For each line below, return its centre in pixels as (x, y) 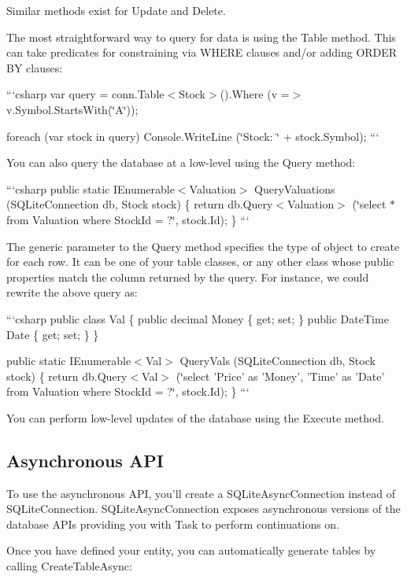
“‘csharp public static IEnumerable (91, 188)
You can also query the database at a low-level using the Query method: (181, 162)
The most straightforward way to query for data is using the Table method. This (201, 37)
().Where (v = (255, 94)
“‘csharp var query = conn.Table (85, 94)
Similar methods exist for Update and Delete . (116, 10)
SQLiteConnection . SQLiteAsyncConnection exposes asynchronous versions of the (203, 509)
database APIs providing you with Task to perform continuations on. (173, 524)
